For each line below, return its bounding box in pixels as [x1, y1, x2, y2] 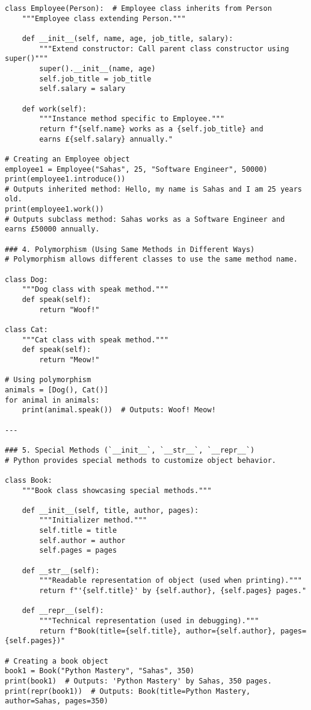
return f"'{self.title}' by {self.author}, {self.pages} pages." [39, 586, 307, 595]
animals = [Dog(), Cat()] [5, 385, 108, 394]
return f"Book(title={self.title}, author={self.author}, [39, 626, 277, 635]
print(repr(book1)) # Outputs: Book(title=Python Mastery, [5, 686, 251, 696]
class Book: [5, 476, 52, 485]
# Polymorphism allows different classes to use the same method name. [5, 255, 298, 264]
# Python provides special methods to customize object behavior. [5, 456, 277, 465]
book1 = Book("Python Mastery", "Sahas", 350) [5, 667, 194, 676]
